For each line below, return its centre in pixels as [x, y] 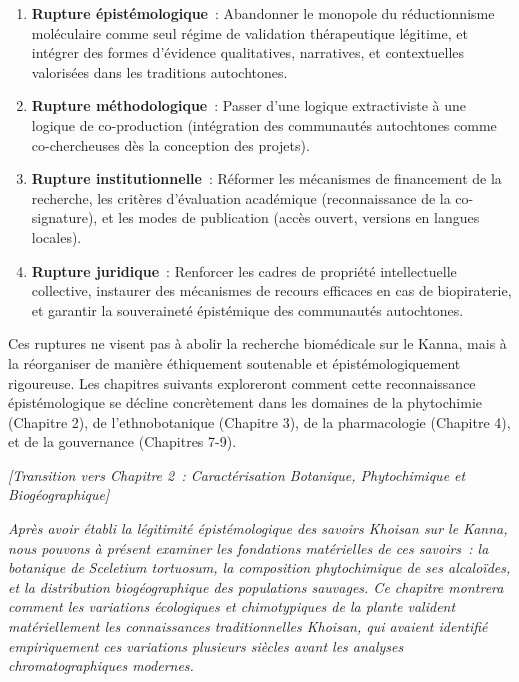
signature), [64, 217]
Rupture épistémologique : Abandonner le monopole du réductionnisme [263, 13]
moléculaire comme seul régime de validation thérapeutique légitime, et [249, 32]
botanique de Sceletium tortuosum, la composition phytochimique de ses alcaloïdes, [259, 567]
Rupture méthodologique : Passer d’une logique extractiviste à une [248, 105]
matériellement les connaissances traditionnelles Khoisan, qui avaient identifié [248, 626]
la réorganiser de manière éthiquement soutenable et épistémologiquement [234, 362]
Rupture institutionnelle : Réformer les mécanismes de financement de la [266, 178]
